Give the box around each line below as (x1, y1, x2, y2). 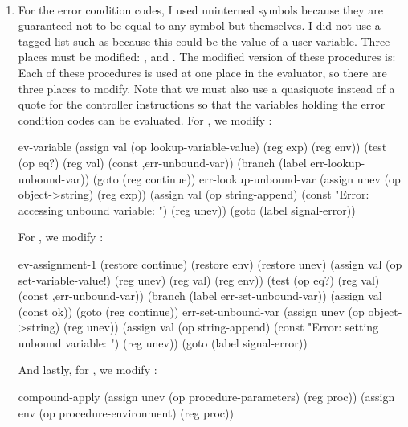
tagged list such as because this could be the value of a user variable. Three (18, 32, 390, 49)
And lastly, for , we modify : (18, 361, 157, 378)
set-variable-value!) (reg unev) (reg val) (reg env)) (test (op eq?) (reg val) (18, 271, 380, 288)
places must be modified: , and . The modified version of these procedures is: (18, 48, 396, 65)
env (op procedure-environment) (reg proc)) (18, 404, 234, 421)
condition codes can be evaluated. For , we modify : (18, 111, 272, 128)
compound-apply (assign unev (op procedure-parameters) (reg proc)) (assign (18, 388, 395, 405)
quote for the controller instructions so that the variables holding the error (18, 96, 386, 113)
